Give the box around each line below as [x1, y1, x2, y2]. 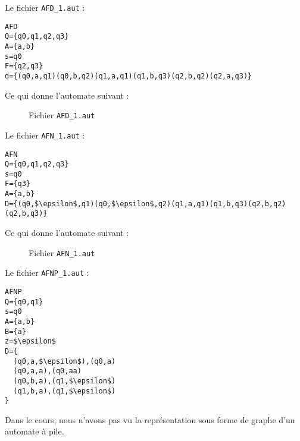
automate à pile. [5, 425, 64, 437]
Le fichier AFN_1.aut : [5, 128, 85, 141]
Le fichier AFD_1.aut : [5, 1, 85, 13]
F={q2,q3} [5, 62, 43, 71]
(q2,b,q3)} [5, 209, 48, 218]
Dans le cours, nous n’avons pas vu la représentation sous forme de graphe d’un [5, 413, 295, 426]
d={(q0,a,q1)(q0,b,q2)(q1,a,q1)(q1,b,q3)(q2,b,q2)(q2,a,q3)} [5, 71, 252, 80]
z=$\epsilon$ [5, 337, 56, 346]
